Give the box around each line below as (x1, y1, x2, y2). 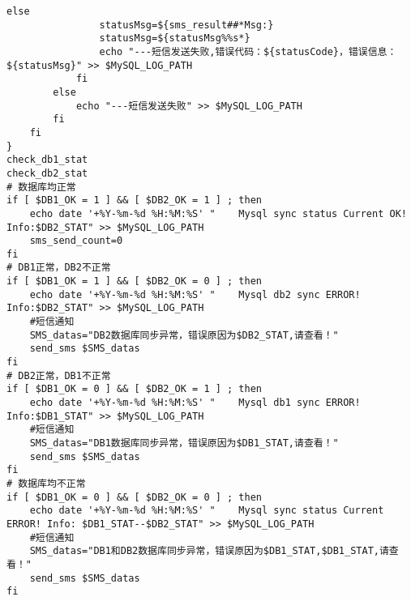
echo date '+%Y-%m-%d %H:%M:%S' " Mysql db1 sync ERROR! (29, 397, 361, 409)
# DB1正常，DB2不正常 (6, 262, 111, 274)
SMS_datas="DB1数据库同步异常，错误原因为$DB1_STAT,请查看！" (29, 437, 339, 449)
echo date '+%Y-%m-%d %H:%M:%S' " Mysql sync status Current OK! (29, 207, 407, 220)
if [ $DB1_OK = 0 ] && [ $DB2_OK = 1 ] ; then (6, 383, 262, 395)
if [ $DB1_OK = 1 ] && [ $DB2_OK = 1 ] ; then (6, 194, 262, 207)
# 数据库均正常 (6, 181, 76, 193)
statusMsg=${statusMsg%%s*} (99, 32, 250, 45)
